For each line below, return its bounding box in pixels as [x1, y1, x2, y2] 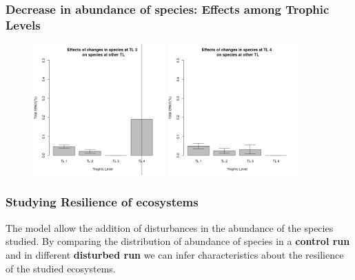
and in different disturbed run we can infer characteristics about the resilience [6, 247, 344, 261]
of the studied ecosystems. [6, 261, 116, 275]
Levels [6, 16, 41, 33]
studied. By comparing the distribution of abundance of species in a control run [6, 234, 350, 248]
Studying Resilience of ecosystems [6, 193, 199, 211]
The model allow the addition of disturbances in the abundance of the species [6, 220, 334, 235]
